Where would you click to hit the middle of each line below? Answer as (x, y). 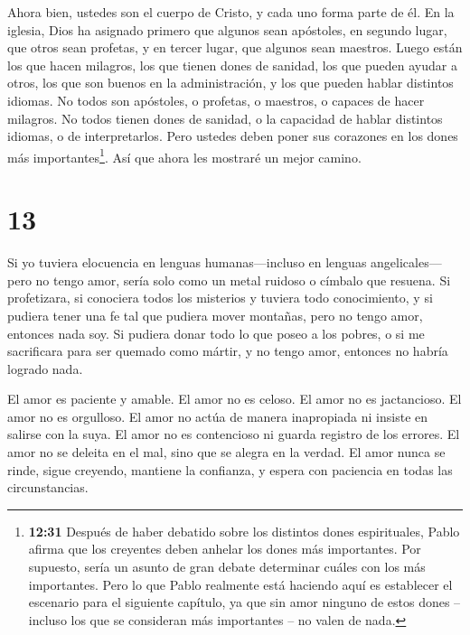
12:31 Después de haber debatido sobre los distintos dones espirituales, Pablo (244, 531)
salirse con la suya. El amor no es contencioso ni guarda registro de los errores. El (234, 434)
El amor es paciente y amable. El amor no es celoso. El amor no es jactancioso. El (235, 399)
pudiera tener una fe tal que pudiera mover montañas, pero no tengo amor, (215, 315)
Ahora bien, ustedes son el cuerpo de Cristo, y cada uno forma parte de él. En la (231, 12)
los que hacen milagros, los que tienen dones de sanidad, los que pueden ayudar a (232, 65)
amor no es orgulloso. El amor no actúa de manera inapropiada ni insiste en (218, 416)
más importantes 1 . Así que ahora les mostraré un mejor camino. (184, 155)
